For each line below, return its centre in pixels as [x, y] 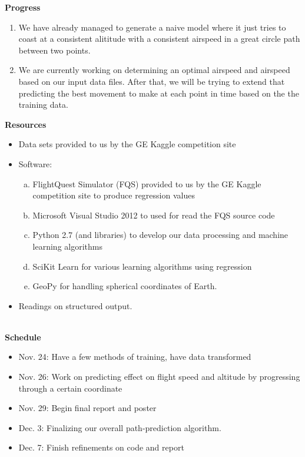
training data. [43, 105]
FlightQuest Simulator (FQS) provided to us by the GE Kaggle [147, 183]
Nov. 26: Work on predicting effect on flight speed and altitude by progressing [159, 377]
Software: [35, 163]
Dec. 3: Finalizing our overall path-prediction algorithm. [120, 427]
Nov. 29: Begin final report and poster [87, 408]
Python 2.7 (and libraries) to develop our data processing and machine [160, 235]
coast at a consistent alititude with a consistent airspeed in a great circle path [159, 39]
